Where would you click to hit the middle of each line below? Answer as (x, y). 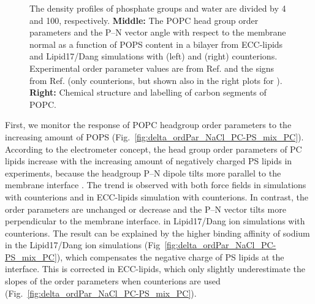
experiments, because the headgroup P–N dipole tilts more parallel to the (143, 173)
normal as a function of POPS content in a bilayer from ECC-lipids (156, 44)
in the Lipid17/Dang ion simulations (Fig (83, 245)
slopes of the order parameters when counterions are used (113, 281)
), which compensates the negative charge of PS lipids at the (170, 256)
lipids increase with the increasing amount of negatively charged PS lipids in (149, 161)
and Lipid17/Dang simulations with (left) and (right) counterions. (154, 56)
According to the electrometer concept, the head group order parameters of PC (154, 149)
